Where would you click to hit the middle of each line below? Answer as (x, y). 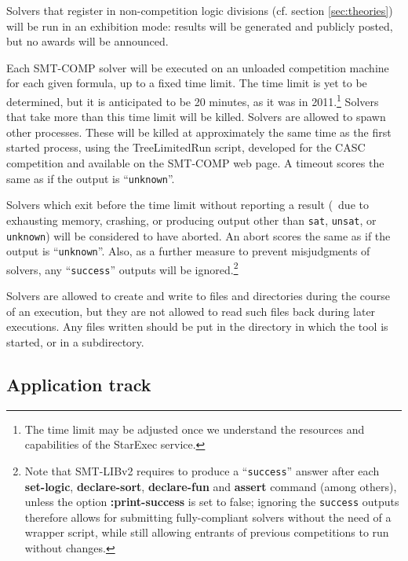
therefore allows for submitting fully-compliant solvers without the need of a (208, 517)
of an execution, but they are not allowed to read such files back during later (191, 311)
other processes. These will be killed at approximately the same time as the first (199, 132)
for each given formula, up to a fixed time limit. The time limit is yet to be (187, 83)
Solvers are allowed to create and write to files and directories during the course (199, 296)
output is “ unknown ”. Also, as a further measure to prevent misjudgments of (188, 251)
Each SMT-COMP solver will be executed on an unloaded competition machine (198, 67)
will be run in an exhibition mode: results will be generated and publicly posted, (200, 26)
